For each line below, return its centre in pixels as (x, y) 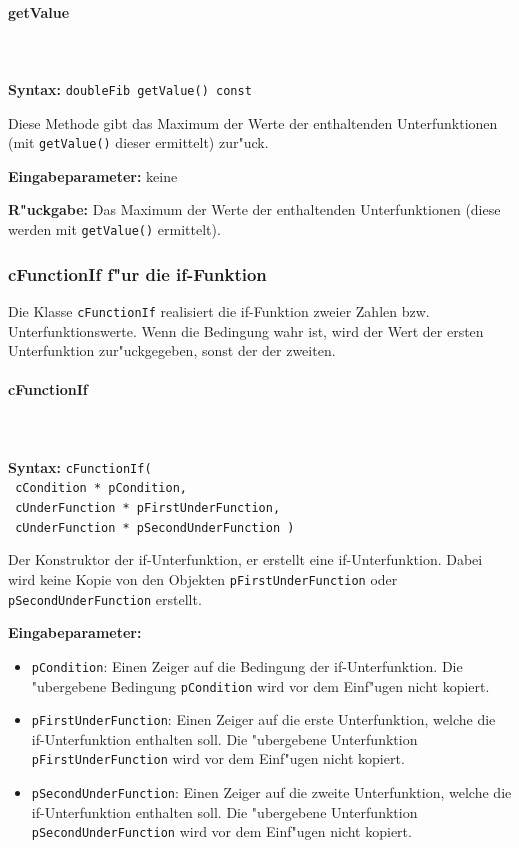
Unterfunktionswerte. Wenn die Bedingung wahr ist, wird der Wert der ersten (246, 330)
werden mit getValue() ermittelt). (114, 229)
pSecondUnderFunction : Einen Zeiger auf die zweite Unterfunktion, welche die (271, 792)
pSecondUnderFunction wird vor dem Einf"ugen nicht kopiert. (221, 831)
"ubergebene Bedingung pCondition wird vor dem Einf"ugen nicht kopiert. (260, 685)
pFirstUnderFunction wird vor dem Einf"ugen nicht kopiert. (218, 758)
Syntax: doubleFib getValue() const (130, 88)
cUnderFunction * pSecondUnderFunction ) (155, 527)
